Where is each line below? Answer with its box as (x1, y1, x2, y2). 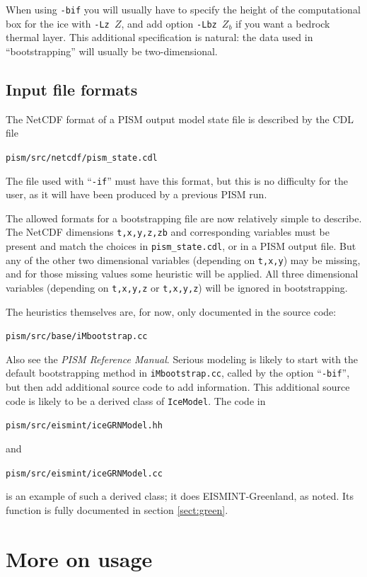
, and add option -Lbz (121, 16, 217, 30)
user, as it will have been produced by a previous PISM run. (6, 187, 267, 202)
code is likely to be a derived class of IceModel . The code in (6, 393, 266, 408)
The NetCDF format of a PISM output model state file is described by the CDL (6, 111, 354, 126)
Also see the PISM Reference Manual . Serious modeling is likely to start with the (6, 351, 359, 366)
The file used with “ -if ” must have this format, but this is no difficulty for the (6, 173, 348, 188)
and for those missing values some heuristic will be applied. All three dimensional (6, 266, 359, 281)
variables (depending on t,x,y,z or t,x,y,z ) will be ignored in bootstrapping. (6, 280, 348, 295)
